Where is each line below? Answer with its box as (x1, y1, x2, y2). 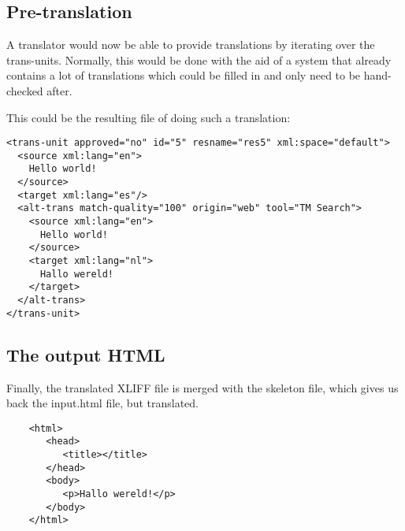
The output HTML (6, 342, 165, 366)
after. (46, 82, 72, 98)
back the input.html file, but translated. (6, 395, 199, 411)
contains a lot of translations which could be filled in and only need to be (6, 67, 361, 84)
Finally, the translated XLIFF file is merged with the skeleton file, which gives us (6, 379, 399, 395)
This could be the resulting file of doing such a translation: (6, 109, 291, 125)
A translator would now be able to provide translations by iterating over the (6, 36, 375, 53)
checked (6, 82, 43, 98)
